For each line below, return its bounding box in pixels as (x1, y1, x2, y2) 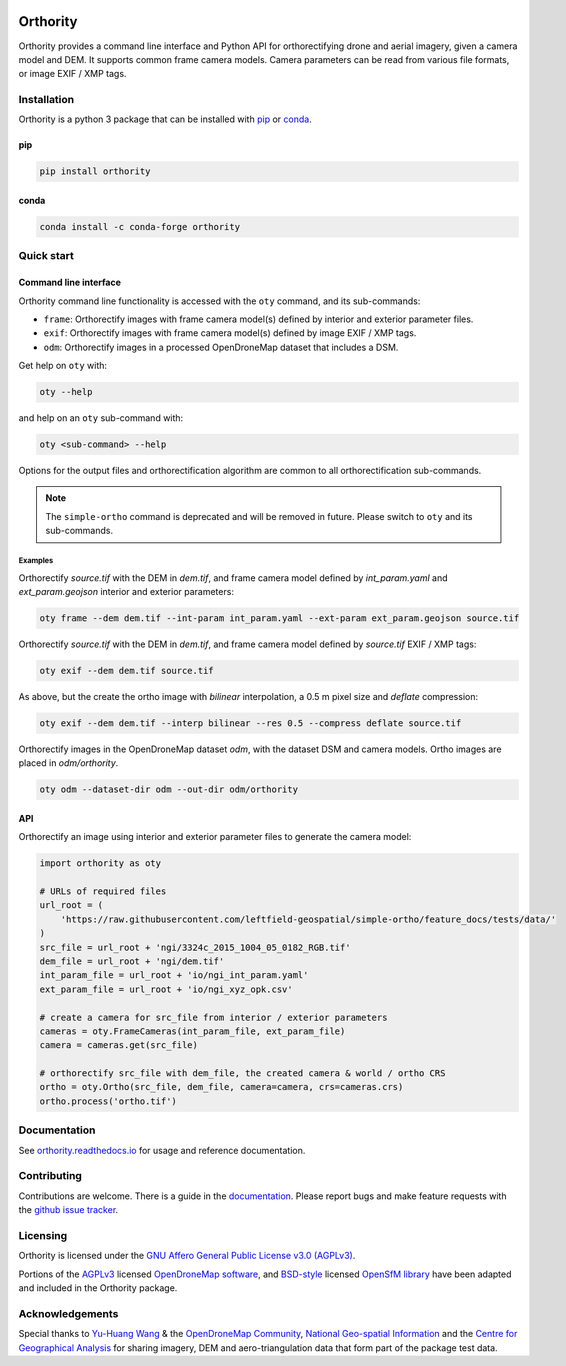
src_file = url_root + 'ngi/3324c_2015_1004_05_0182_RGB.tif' (39, 941, 351, 953)
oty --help (39, 386, 93, 398)
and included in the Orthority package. (18, 1282, 178, 1294)
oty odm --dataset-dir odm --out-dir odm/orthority (39, 784, 299, 795)
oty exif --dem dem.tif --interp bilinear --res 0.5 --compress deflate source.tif (39, 717, 462, 729)
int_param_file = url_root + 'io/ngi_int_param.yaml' (39, 970, 309, 981)
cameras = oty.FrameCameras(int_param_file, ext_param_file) (39, 1025, 346, 1037)
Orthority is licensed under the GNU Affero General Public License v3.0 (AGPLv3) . (18, 1250, 356, 1262)
